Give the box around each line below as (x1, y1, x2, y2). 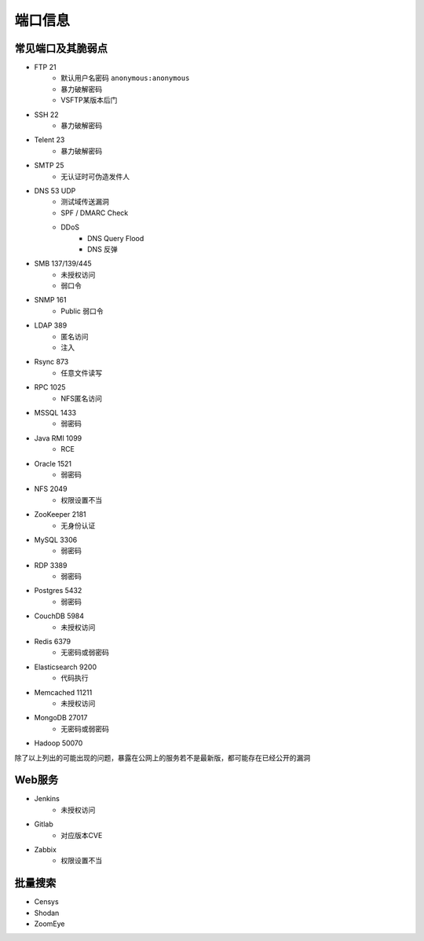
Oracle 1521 (34, 459, 72, 468)
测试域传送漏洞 (60, 197, 109, 207)
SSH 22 (34, 110, 59, 119)
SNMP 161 (34, 295, 67, 305)
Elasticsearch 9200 (34, 662, 97, 672)
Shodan (34, 908, 60, 917)
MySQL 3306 (34, 535, 78, 544)
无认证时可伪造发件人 (60, 171, 130, 181)
